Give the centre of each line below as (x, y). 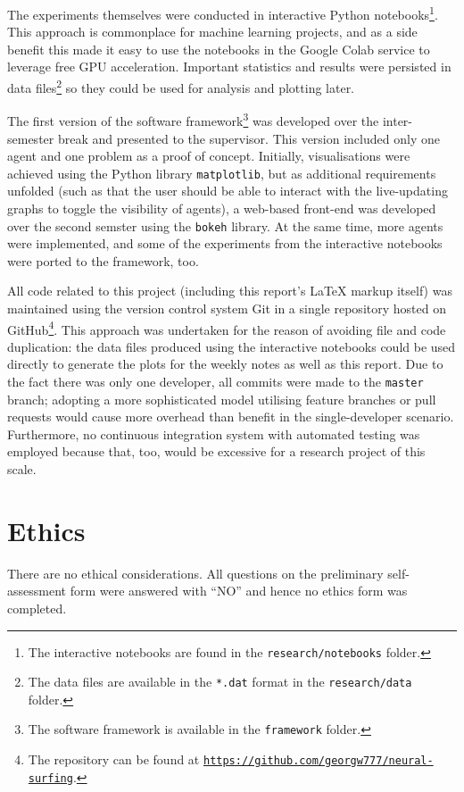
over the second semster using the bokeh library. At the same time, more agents (225, 225)
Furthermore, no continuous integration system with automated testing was (214, 434)
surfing (50, 778)
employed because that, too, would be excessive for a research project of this (216, 451)
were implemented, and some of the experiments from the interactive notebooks (225, 243)
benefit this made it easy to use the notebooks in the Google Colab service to (219, 49)
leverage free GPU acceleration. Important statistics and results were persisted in (229, 67)
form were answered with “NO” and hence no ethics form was (239, 591)
